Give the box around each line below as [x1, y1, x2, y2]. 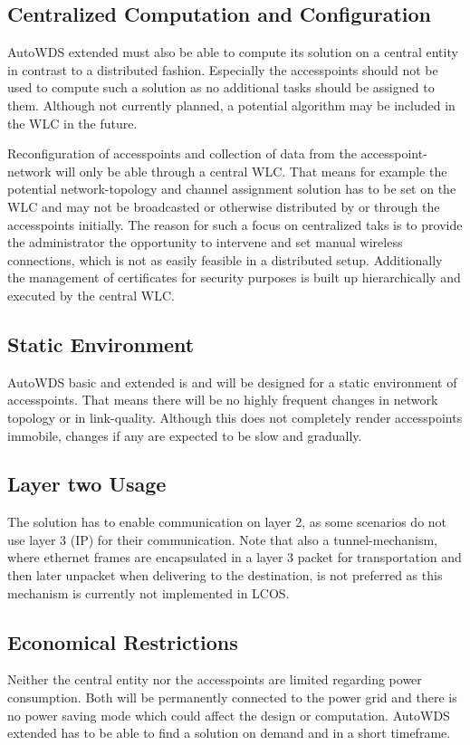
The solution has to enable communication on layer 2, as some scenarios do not [7, 512, 447, 531]
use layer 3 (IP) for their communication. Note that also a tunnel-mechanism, [7, 530, 437, 549]
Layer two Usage [7, 470, 167, 498]
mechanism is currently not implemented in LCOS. [7, 583, 290, 602]
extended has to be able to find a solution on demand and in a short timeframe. [7, 723, 451, 742]
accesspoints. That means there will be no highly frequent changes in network [7, 390, 438, 409]
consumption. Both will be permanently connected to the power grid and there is [7, 688, 457, 707]
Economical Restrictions [7, 627, 238, 655]
